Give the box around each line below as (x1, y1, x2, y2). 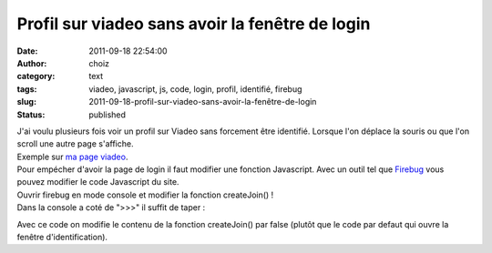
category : (16, 71, 56, 82)
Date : (16, 46, 38, 56)
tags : (16, 83, 37, 95)
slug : (16, 96, 36, 107)
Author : (16, 57, 47, 68)
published (88, 109, 127, 120)
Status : (16, 109, 46, 120)
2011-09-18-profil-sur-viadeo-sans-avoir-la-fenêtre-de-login (88, 96, 317, 107)
